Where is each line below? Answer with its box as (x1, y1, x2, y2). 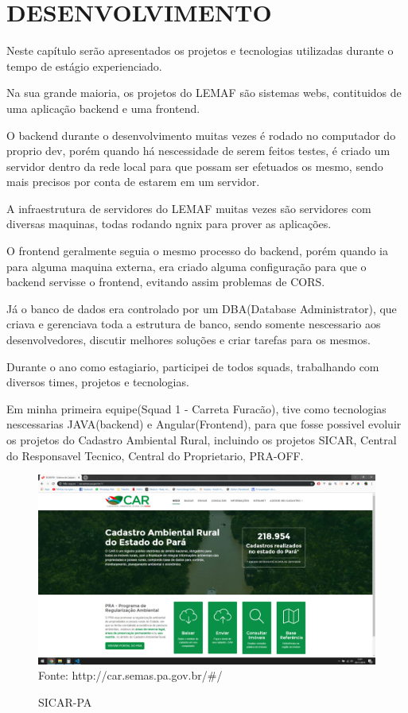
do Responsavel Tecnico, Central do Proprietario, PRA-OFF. (6, 447, 304, 463)
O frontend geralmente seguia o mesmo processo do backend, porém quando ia (6, 242, 388, 259)
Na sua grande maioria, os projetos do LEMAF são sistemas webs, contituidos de (6, 84, 402, 101)
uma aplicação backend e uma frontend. (6, 99, 200, 116)
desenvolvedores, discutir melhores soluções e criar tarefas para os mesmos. (6, 331, 371, 348)
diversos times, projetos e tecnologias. (6, 374, 189, 390)
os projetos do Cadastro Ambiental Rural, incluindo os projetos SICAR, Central (6, 432, 397, 448)
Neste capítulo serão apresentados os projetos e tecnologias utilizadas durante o (6, 42, 394, 59)
